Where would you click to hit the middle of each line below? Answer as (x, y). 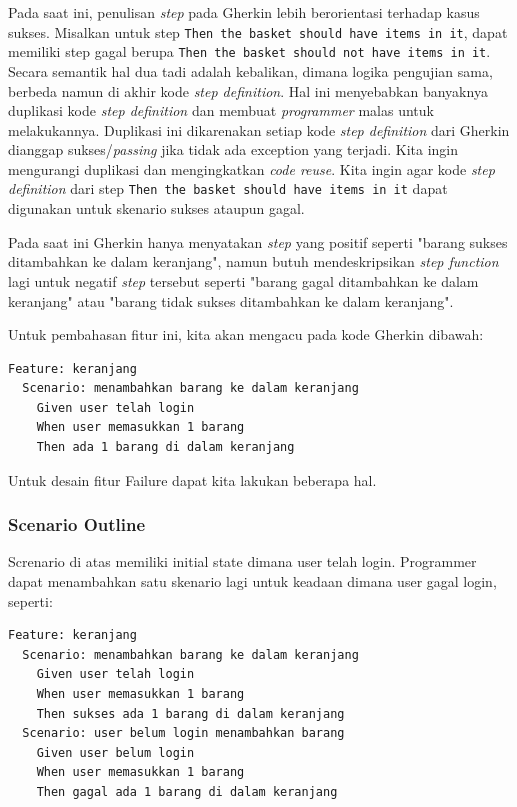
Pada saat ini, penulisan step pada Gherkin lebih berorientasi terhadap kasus (244, 12)
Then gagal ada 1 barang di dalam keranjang (187, 792)
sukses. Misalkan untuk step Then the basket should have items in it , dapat (258, 31)
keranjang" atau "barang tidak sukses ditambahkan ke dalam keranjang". (231, 300)
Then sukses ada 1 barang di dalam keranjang (190, 713)
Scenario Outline (77, 524)
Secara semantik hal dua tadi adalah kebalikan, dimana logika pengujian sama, (250, 70)
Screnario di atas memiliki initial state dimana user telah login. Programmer (242, 561)
